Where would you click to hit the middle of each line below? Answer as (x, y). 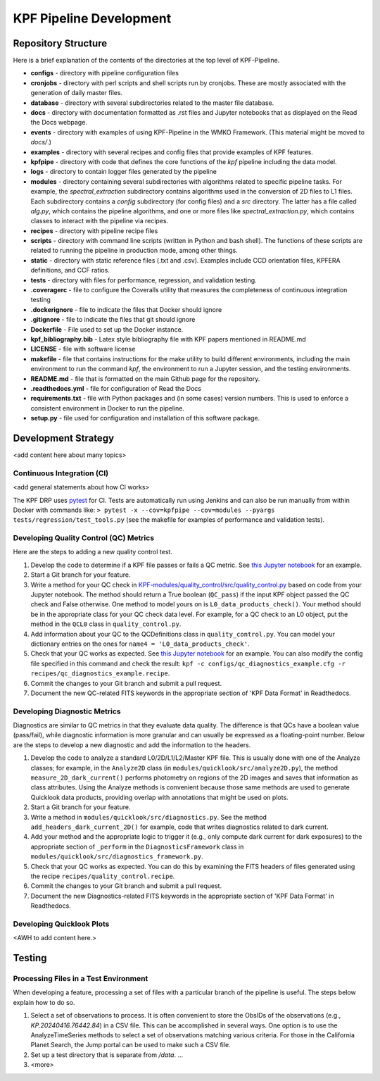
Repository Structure (60, 43)
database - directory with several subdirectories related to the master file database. (152, 103)
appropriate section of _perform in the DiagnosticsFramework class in (137, 846)
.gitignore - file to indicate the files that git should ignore (113, 320)
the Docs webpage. (59, 123)
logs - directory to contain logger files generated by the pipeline (124, 172)
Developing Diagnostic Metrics (67, 711)
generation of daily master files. (77, 93)
